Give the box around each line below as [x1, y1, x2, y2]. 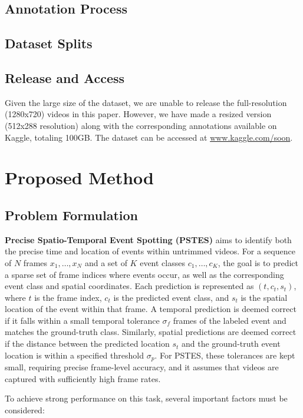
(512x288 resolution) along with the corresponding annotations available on [5, 119, 277, 131]
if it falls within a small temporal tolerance [5, 314, 160, 326]
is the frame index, [34, 291, 102, 303]
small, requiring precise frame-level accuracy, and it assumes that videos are [5, 361, 279, 373]
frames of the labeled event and [173, 314, 286, 326]
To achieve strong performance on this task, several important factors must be [5, 392, 288, 404]
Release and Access [5, 68, 125, 87]
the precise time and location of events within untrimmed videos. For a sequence [5, 245, 295, 257]
